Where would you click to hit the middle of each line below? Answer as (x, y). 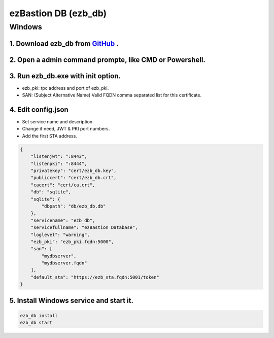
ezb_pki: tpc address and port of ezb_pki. (65, 88)
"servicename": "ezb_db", (63, 220)
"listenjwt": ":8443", (59, 157)
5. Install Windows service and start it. (72, 300)
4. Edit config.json (39, 109)
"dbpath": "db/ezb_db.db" (74, 206)
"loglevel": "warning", (60, 234)
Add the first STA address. (49, 136)
